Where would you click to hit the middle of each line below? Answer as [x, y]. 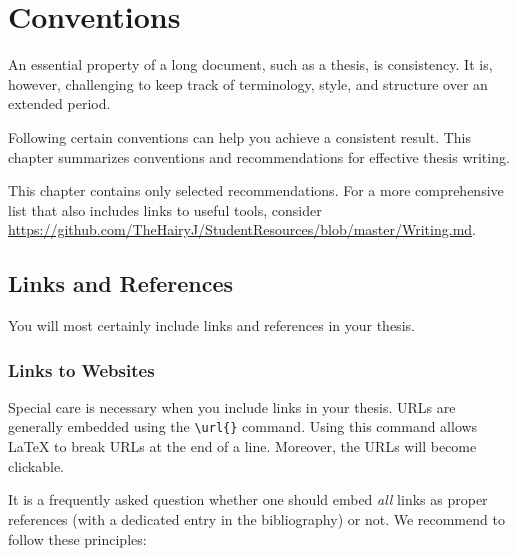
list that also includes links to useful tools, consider [165, 209]
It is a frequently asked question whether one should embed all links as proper [248, 499]
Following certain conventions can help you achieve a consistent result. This [240, 136]
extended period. [59, 103]
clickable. [36, 465]
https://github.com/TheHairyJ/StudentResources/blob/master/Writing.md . [242, 229]
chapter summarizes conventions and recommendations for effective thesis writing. [259, 156]
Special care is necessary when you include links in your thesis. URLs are [232, 406]
